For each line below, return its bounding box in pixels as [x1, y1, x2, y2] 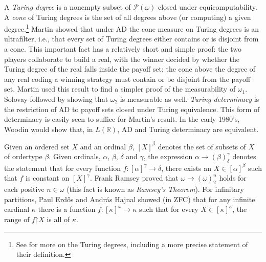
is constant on [25, 172, 70, 183]
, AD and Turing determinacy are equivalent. [117, 123, 259, 134]
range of [4, 213, 30, 224]
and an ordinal [80, 141, 126, 151]
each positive [4, 184, 45, 194]
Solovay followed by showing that [4, 94, 108, 104]
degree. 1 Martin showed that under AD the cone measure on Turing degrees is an [4, 22, 259, 34]
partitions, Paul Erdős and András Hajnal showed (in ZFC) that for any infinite [4, 193, 255, 204]
